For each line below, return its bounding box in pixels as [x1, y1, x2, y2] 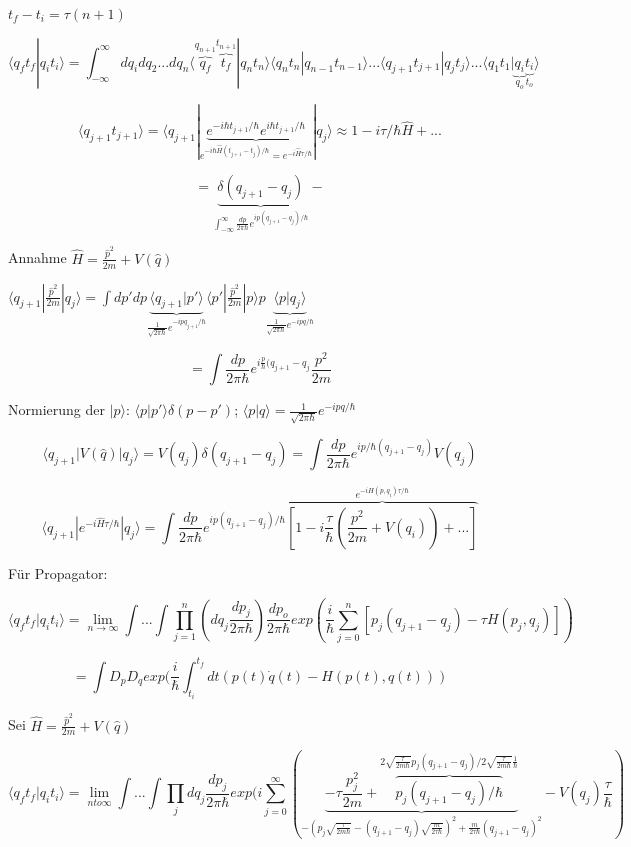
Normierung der [8, 399, 105, 420]
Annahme [8, 247, 67, 268]
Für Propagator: [8, 562, 108, 583]
